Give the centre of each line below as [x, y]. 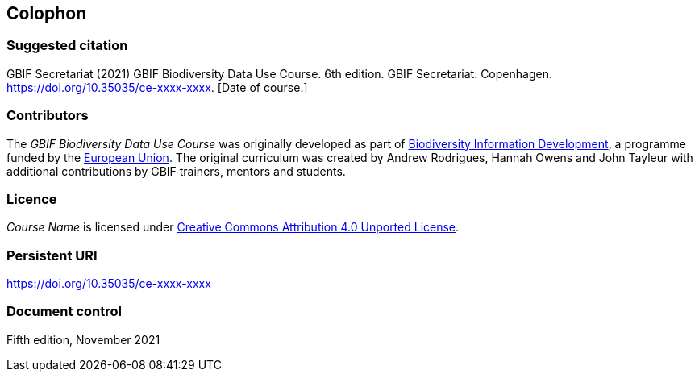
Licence [32, 199]
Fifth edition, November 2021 [83, 339]
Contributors [48, 116]
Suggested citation [67, 46]
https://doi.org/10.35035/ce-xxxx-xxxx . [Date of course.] [157, 87]
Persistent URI [52, 255]
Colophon [47, 13]
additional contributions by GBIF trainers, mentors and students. [176, 171]
